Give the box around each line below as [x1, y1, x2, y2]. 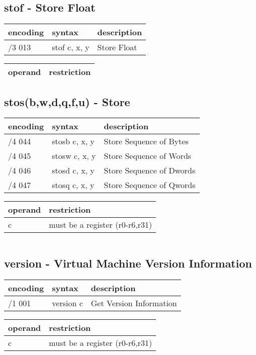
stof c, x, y [52, 41, 90, 53]
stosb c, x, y [52, 135, 95, 147]
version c [52, 297, 83, 309]
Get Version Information [91, 297, 177, 309]
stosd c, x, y [52, 164, 95, 176]
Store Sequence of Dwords [104, 164, 196, 176]
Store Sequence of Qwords [104, 179, 196, 191]
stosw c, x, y [52, 150, 96, 162]
